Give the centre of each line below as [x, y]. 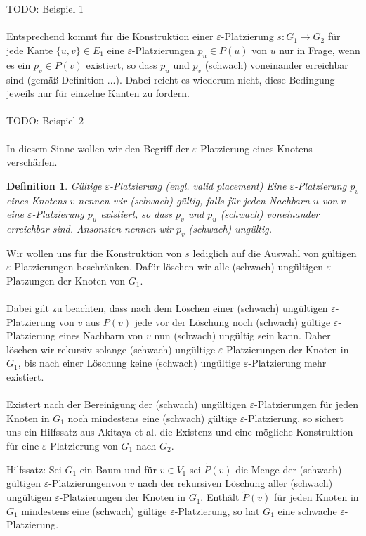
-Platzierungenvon [87, 483]
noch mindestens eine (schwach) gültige [152, 418]
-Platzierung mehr [287, 363]
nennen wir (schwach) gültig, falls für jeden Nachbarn [194, 200]
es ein [19, 64]
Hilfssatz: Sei [34, 469]
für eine [23, 446]
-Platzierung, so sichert [294, 418]
